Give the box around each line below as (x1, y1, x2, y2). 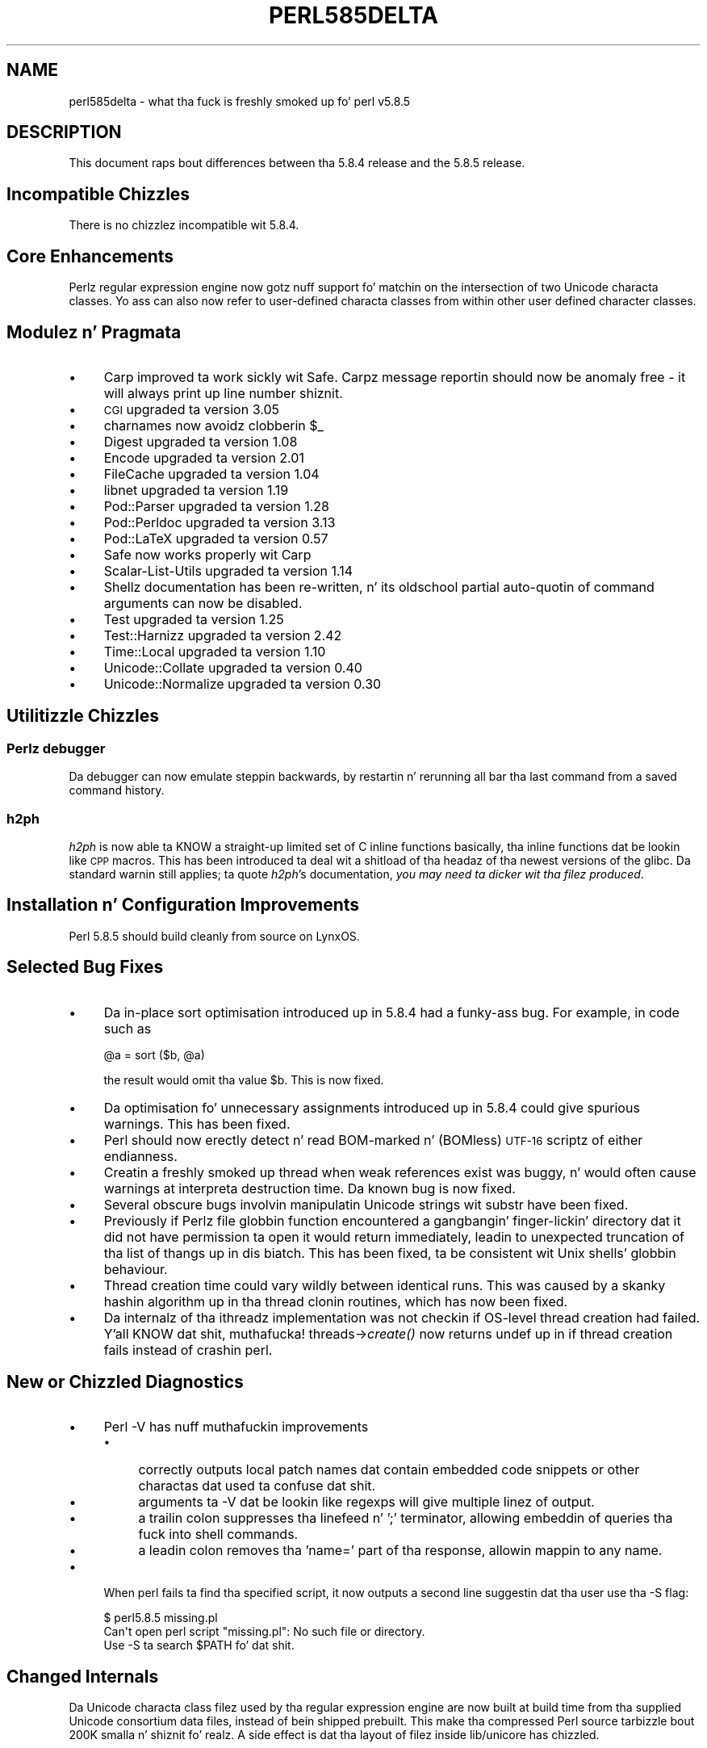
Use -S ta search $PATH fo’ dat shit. (103, 1638, 295, 1653)
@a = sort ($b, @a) (103, 1047, 205, 1062)
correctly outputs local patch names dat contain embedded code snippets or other (138, 1461, 640, 1478)
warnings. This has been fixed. (103, 1115, 291, 1132)
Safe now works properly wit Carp (103, 546, 312, 563)
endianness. (103, 1147, 178, 1164)
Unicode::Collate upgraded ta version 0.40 (103, 659, 362, 676)
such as (103, 1020, 152, 1037)
